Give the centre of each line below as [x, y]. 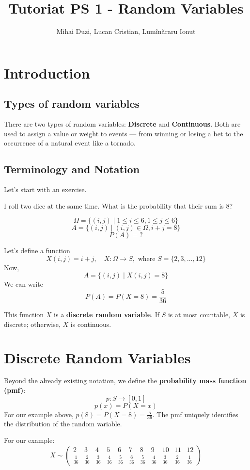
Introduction [47, 73]
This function [24, 315]
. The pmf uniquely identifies [195, 414]
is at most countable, [199, 315]
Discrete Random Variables [97, 357]
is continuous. [91, 324]
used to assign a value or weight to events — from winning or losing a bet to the [124, 133]
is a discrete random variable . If [107, 315]
